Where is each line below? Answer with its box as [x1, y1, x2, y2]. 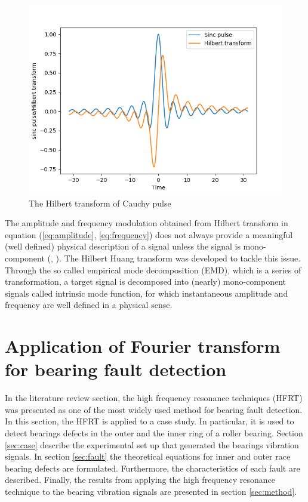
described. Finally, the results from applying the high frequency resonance [5, 473, 276, 486]
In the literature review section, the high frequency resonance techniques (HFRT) [5, 392, 303, 404]
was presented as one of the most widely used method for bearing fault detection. [5, 403, 303, 415]
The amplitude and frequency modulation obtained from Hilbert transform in [5, 217, 288, 229]
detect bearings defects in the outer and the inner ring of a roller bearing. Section [5, 427, 303, 439]
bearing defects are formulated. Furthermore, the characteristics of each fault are [5, 461, 300, 474]
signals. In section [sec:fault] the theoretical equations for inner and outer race [5, 450, 291, 463]
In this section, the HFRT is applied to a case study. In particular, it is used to [5, 415, 294, 427]
